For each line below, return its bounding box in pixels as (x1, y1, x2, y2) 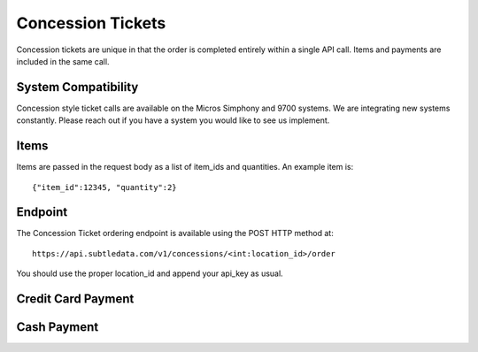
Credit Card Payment (16, 292, 135, 307)
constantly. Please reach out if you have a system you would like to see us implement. (16, 115, 330, 126)
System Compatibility (16, 80, 139, 95)
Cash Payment (16, 319, 99, 335)
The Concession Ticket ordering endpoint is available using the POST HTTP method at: (16, 228, 334, 239)
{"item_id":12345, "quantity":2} (32, 182, 177, 192)
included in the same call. (16, 56, 110, 66)
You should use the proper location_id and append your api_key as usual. (16, 268, 283, 279)
